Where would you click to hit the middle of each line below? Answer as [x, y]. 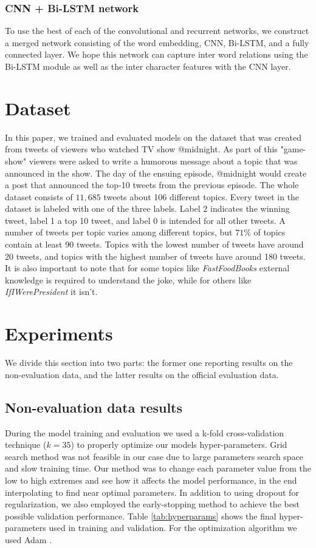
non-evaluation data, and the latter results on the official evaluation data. [142, 374]
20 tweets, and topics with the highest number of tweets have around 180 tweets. [155, 256]
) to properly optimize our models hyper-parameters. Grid [179, 445]
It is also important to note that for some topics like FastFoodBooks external [147, 268]
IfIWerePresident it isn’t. [51, 292]
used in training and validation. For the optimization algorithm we [173, 528]
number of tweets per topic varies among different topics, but [119, 232]
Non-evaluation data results [94, 407]
